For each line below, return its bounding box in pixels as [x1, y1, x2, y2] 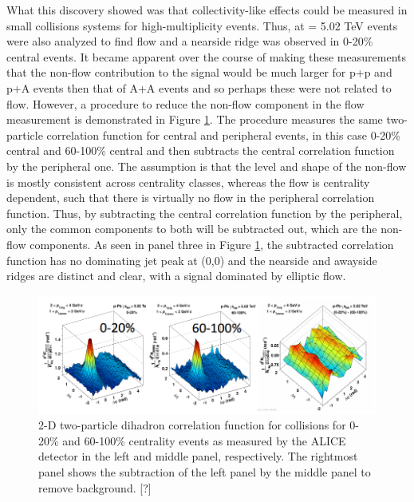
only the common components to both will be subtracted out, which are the [6, 220, 377, 237]
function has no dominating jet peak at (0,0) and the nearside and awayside [6, 251, 377, 268]
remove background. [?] [38, 479, 152, 496]
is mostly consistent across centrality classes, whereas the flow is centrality [6, 173, 370, 190]
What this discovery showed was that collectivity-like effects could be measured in [6, 2, 408, 18]
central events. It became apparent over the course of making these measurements [6, 48, 406, 65]
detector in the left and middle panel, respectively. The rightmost [38, 448, 358, 464]
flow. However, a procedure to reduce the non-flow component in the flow [6, 95, 365, 112]
